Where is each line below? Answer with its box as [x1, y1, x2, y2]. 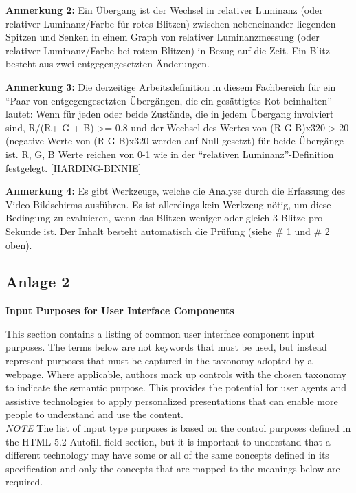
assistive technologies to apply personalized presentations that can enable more [5, 393, 338, 408]
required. [5, 474, 43, 489]
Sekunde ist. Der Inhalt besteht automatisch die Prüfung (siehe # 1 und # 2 [5, 223, 330, 238]
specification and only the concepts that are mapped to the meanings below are [5, 461, 340, 475]
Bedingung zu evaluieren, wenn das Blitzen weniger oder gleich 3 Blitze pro [5, 210, 323, 225]
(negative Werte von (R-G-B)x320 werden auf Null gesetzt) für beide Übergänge [5, 133, 344, 148]
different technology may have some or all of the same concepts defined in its [5, 448, 329, 462]
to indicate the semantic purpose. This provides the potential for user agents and [5, 380, 347, 395]
